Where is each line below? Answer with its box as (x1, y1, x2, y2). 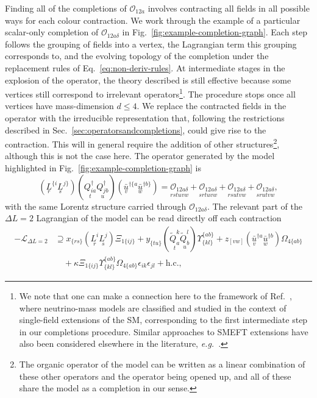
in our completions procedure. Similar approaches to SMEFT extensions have (19, 325, 308, 338)
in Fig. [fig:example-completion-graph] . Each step (122, 26, 308, 38)
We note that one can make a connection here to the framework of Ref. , (19, 290, 292, 302)
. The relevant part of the (207, 199, 302, 212)
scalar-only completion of (5, 26, 99, 38)
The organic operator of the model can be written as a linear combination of (19, 358, 305, 371)
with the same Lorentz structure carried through (5, 199, 187, 212)
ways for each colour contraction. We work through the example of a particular (5, 13, 301, 26)
